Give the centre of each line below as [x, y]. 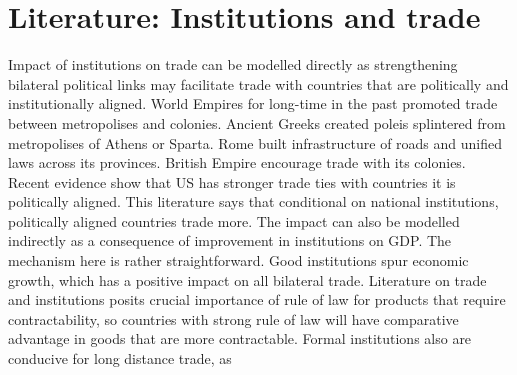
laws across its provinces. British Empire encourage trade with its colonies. [237, 162]
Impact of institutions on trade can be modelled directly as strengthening [233, 64]
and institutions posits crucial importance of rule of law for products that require [257, 299]
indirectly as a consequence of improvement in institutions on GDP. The [230, 240]
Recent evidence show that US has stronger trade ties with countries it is [232, 181]
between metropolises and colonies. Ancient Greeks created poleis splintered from [257, 122]
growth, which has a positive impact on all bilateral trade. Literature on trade [247, 279]
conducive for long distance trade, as [120, 358]
